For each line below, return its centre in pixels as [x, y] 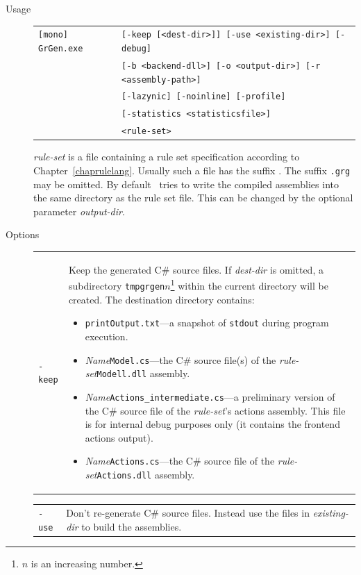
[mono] [53, 35]
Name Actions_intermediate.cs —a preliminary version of [210, 396]
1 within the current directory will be [249, 285]
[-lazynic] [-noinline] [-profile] [204, 97]
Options [23, 234]
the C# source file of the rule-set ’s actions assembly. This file [215, 410]
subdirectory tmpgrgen [117, 286]
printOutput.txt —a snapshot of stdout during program [207, 323]
